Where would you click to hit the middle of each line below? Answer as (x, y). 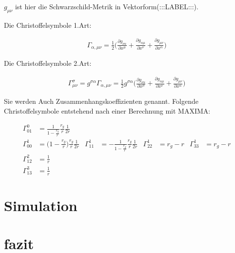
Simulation (41, 205)
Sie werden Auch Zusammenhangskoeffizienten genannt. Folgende (101, 101)
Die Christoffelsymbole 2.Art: (48, 63)
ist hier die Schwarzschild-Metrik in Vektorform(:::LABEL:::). (107, 6)
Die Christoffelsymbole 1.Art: (48, 25)
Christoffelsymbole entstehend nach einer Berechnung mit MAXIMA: (107, 111)
